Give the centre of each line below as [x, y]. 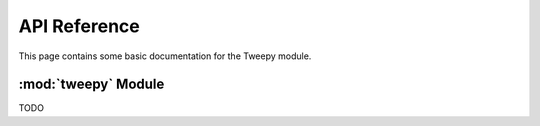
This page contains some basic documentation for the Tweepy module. [165, 56]
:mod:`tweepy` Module [91, 84]
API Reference [79, 26]
